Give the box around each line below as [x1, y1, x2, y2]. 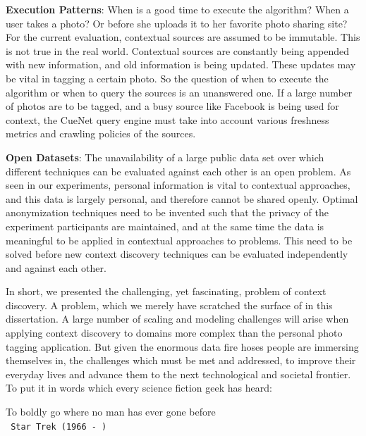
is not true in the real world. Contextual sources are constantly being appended [6, 43, 350, 58]
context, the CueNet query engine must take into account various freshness [6, 112, 329, 127]
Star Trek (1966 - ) [11, 421, 107, 432]
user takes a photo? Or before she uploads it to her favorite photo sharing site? [6, 15, 348, 30]
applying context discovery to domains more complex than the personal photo [6, 325, 343, 340]
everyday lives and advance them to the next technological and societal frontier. [6, 366, 351, 381]
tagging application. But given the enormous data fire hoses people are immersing [6, 339, 359, 354]
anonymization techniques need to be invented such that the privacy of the [6, 205, 329, 220]
